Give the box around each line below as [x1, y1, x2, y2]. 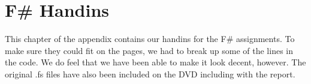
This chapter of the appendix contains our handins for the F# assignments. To [5, 32, 295, 45]
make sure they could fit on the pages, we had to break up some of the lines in [5, 44, 294, 56]
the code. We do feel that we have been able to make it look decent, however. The [5, 56, 306, 68]
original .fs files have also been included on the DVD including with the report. [5, 67, 295, 80]
